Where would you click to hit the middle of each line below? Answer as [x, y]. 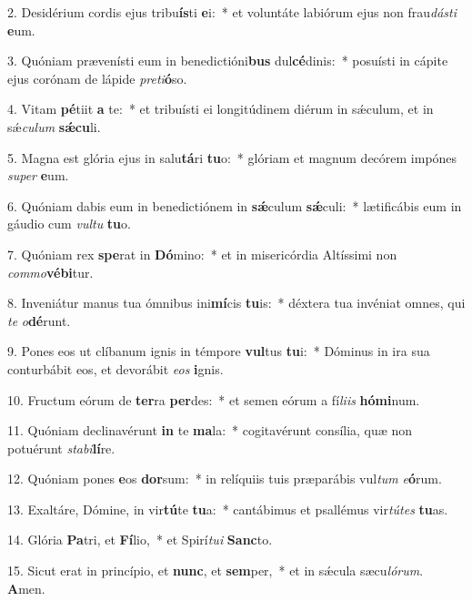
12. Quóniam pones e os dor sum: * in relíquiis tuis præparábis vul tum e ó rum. [225, 479]
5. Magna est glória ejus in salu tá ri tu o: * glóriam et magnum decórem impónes [232, 157]
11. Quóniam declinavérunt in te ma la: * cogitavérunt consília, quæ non [210, 430]
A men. [26, 588]
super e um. [38, 175]
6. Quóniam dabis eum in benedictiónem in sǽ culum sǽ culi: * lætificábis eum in [235, 205]
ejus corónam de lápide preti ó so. [97, 78]
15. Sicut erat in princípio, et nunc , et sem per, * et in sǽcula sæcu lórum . [216, 570]
